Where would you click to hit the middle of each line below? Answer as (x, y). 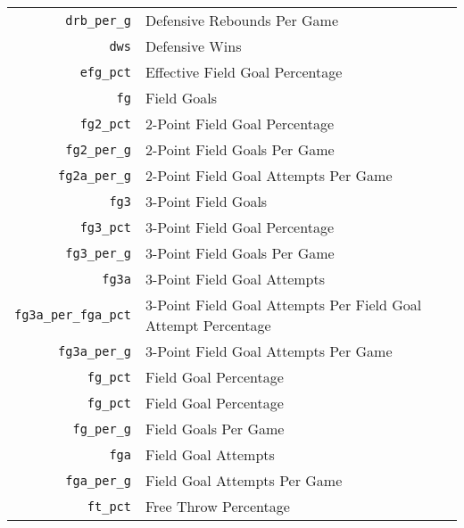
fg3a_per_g (95, 351)
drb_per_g (98, 20)
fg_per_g (102, 429)
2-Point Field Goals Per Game (240, 149)
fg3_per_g (98, 253)
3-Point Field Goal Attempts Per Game (269, 351)
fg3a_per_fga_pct (73, 315)
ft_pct (109, 506)
